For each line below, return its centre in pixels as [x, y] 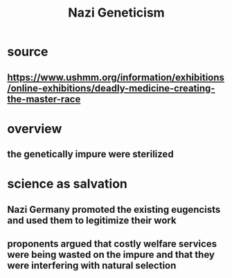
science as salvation [68, 184]
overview [35, 129]
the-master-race [44, 99]
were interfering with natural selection [92, 266]
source [28, 52]
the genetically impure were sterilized [91, 154]
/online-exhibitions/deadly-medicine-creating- [111, 88]
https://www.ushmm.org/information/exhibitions [116, 77]
